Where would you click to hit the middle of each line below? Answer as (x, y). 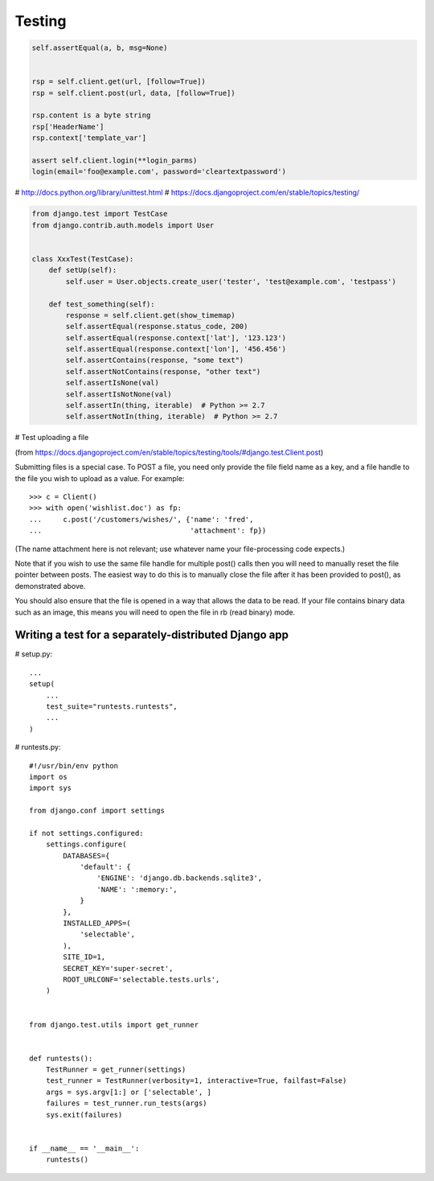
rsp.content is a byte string (91, 115)
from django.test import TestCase (100, 214)
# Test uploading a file (52, 438)
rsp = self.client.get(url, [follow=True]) (119, 82)
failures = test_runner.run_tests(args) (127, 1103)
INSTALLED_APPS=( (97, 923)
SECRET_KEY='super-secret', (118, 968)
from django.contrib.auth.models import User (123, 225)
